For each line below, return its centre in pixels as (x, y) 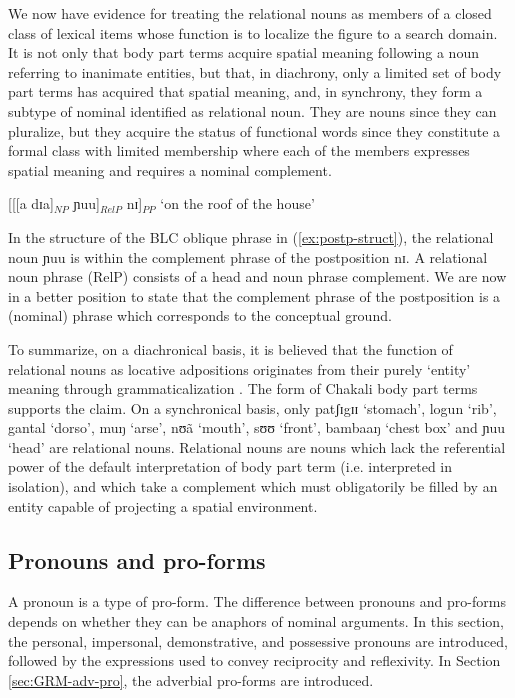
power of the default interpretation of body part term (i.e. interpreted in (230, 466)
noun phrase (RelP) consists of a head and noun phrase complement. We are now (257, 276)
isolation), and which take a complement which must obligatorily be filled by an (253, 486)
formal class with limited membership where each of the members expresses (239, 150)
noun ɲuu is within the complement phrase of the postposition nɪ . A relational (248, 256)
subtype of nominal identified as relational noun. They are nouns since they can (252, 110)
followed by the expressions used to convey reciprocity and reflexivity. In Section (254, 660)
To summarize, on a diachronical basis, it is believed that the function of (230, 348)
